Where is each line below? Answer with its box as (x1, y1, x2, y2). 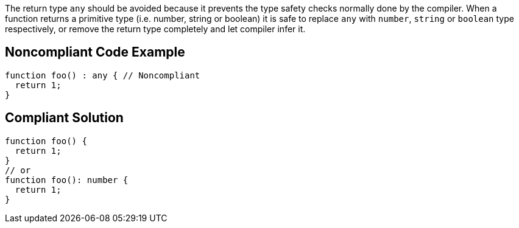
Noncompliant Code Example (5, 44, 185, 60)
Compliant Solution (5, 110, 124, 126)
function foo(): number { (5, 174, 129, 185)
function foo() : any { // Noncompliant (5, 70, 200, 80)
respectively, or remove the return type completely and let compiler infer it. (5, 24, 306, 34)
